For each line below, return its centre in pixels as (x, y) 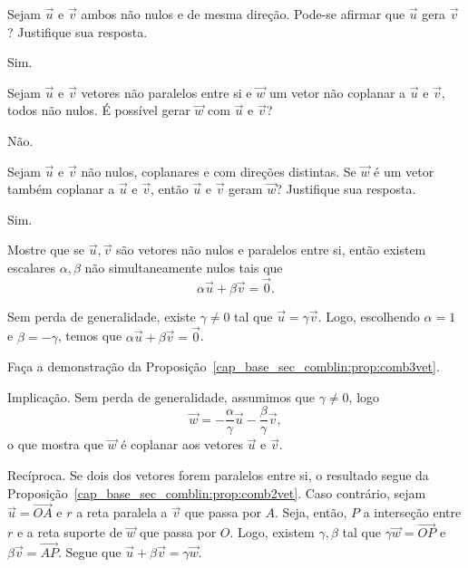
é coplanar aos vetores (182, 444)
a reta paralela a (122, 512)
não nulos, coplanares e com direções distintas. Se (219, 171)
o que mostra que (55, 444)
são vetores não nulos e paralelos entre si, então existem (271, 250)
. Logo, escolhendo (369, 316)
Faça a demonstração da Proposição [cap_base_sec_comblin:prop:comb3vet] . (224, 366)
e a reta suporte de (69, 532)
